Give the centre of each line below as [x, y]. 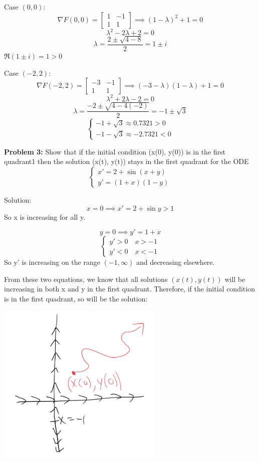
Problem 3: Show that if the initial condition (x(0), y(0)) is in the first [115, 151]
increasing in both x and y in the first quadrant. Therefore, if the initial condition [129, 289]
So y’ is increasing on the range [52, 262]
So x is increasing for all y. [45, 216]
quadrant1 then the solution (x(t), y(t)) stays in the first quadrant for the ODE [126, 161]
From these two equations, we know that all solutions [86, 279]
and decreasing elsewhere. [175, 262]
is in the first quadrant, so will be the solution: [76, 299]
